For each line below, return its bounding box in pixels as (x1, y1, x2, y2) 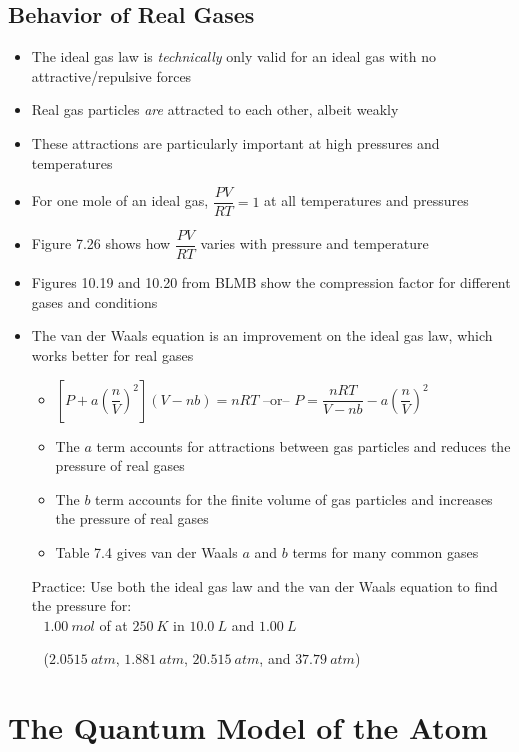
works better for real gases (31, 345, 194, 366)
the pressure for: (31, 595, 132, 616)
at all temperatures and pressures (264, 190, 469, 211)
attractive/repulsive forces (31, 65, 192, 86)
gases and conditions (31, 291, 158, 312)
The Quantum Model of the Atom (8, 707, 488, 748)
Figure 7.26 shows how (31, 233, 171, 254)
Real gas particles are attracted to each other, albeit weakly (31, 99, 399, 120)
